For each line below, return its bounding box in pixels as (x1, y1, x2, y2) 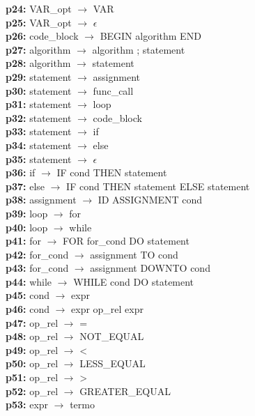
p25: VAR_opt (6, 15, 72, 29)
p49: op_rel (6, 342, 59, 357)
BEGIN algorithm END (100, 29, 201, 43)
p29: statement (6, 69, 72, 84)
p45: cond (6, 288, 49, 302)
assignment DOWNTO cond (90, 261, 210, 275)
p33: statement (6, 124, 72, 139)
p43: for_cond (6, 261, 69, 275)
